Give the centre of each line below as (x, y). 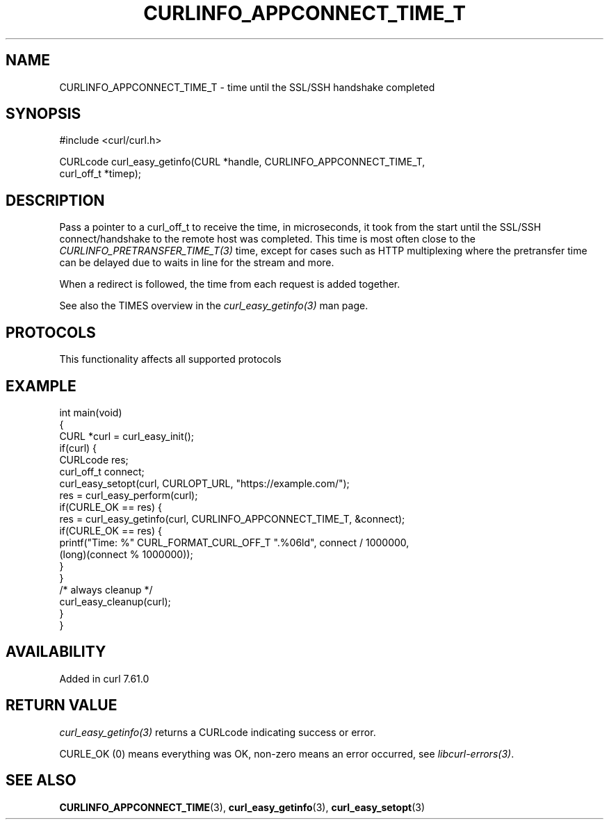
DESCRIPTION (55, 200)
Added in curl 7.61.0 (104, 678)
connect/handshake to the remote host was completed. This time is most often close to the (268, 239)
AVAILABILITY (56, 652)
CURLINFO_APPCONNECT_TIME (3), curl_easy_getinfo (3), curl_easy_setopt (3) (242, 807)
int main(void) (91, 412)
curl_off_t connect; (102, 471)
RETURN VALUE (62, 705)
